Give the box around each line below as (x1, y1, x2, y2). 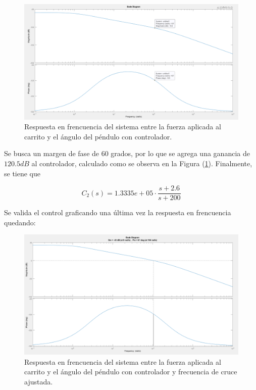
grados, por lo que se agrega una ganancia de (111, 148, 250, 159)
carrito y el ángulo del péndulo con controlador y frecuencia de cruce (24, 366, 237, 377)
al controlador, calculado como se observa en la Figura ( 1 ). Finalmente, (31, 158, 252, 168)
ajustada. (24, 376, 53, 386)
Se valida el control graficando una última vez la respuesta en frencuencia (4, 207, 231, 218)
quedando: (4, 217, 36, 227)
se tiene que (4, 168, 41, 178)
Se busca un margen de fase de (4, 148, 99, 159)
